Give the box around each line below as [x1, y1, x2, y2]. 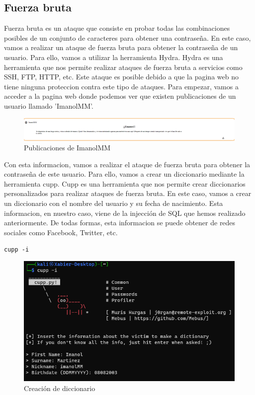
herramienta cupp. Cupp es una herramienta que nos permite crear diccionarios [4, 178, 246, 189]
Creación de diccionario [24, 383, 95, 394]
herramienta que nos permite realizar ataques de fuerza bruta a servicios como [4, 62, 243, 72]
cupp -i [4, 246, 29, 254]
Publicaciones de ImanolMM [24, 142, 111, 153]
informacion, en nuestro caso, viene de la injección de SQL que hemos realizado [4, 207, 246, 218]
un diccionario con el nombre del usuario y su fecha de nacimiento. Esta [4, 198, 223, 208]
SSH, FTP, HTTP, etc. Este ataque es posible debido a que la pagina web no [4, 71, 239, 82]
